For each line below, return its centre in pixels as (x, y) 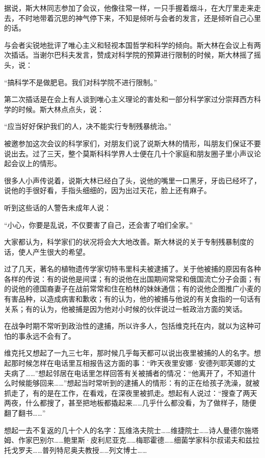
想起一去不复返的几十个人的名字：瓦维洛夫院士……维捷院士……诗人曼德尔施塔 (131, 430)
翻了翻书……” (25, 413)
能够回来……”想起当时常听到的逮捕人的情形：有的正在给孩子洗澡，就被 (142, 383)
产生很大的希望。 (61, 251)
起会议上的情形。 (33, 163)
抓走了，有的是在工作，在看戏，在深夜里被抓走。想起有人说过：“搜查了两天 (131, 393)
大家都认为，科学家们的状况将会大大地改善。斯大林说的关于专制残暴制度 (125, 242)
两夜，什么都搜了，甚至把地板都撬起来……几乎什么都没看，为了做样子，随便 (130, 403)
